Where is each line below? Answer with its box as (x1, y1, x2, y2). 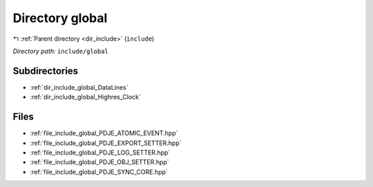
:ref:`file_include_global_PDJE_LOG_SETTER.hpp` (30, 148, 171, 157)
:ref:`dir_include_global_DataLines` (30, 83, 128, 91)
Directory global (12, 10, 108, 26)
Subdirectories (12, 65, 79, 77)
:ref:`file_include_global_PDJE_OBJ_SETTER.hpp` (30, 158, 169, 166)
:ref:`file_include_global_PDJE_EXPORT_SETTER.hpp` (30, 139, 182, 147)
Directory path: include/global (12, 47, 108, 55)
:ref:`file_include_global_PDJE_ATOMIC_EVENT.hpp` (30, 129, 178, 137)
